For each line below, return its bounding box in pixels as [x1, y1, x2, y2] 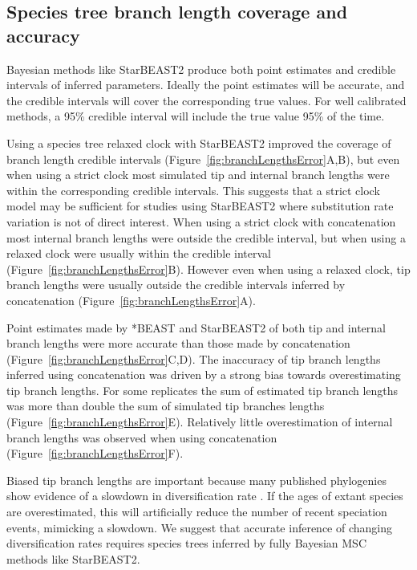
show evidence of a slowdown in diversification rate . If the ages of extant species [6, 487, 403, 504]
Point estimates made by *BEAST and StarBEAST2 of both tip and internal [6, 319, 386, 336]
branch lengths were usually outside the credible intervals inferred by [6, 276, 346, 293]
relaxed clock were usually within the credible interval [6, 245, 272, 262]
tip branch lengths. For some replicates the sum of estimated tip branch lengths [6, 381, 399, 398]
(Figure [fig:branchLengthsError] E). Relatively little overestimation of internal [6, 413, 393, 430]
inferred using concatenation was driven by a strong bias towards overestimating [6, 366, 401, 383]
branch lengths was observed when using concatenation [6, 429, 277, 446]
